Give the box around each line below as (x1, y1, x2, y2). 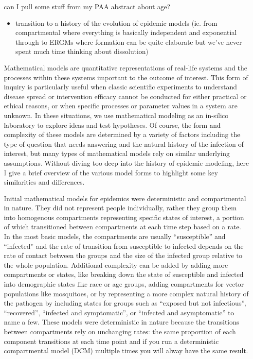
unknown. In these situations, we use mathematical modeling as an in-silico (4, 110, 229, 120)
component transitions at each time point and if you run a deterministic (4, 336, 219, 346)
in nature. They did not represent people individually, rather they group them (4, 203, 237, 213)
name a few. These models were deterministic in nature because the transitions (4, 317, 239, 327)
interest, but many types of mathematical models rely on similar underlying (4, 148, 230, 158)
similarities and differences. (4, 177, 85, 187)
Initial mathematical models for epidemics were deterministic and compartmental (4, 193, 246, 203)
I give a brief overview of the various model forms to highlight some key (4, 167, 218, 177)
